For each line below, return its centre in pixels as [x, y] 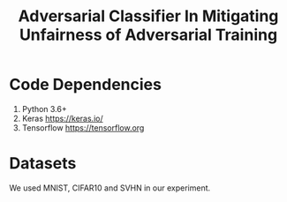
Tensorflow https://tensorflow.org [83, 127]
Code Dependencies [85, 85]
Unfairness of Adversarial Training [148, 35]
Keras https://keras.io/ [62, 118]
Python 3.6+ [45, 108]
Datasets [43, 164]
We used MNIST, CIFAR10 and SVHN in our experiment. [110, 188]
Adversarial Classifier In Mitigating [148, 16]
